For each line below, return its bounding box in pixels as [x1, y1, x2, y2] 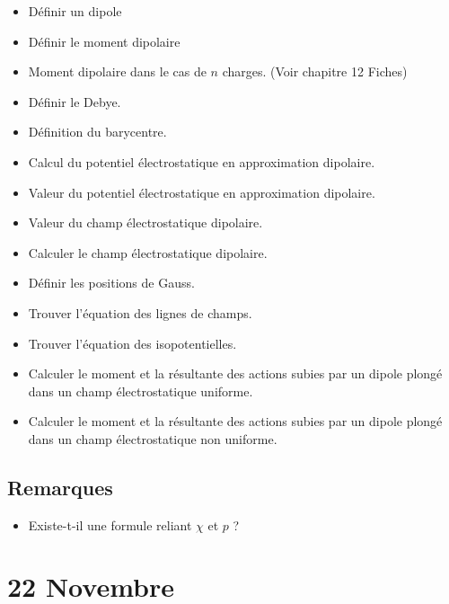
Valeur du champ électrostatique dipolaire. [28, 213, 263, 232]
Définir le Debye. [28, 92, 121, 111]
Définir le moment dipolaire [28, 31, 180, 50]
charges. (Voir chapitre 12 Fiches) [222, 62, 408, 81]
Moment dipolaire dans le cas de [28, 62, 207, 81]
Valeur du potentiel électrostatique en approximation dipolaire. [28, 182, 375, 201]
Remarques [7, 473, 113, 501]
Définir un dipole [28, 2, 122, 20]
